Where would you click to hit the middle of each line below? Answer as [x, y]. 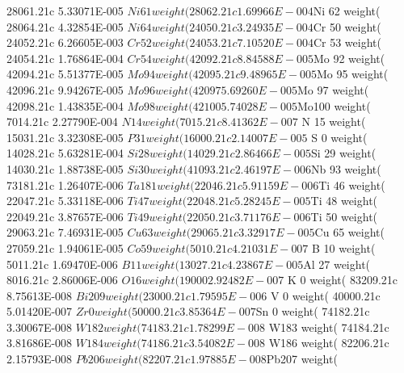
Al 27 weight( [337, 264]
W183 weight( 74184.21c [329, 327]
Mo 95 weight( [352, 74]
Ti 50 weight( [344, 216]
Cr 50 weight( [347, 26]
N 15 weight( [334, 122]
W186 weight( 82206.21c [329, 343]
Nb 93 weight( [346, 168]
